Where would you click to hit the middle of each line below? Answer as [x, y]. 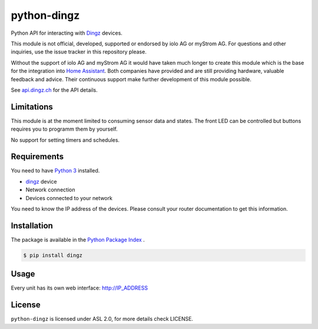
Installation [32, 226]
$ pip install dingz [53, 255]
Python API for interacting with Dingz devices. [67, 33]
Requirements [37, 157]
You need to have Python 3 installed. [55, 171]
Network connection [50, 190]
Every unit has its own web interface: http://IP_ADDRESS [79, 288]
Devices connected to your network [69, 198]
